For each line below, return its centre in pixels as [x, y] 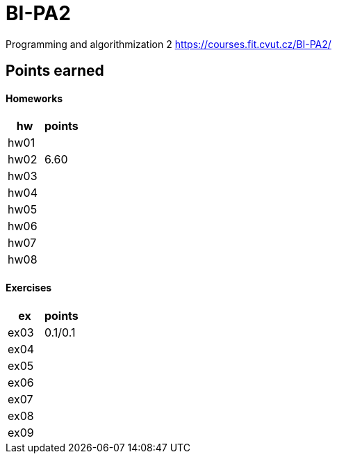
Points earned [55, 71]
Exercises [29, 288]
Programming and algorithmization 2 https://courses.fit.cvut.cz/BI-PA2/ [168, 44]
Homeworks [34, 98]
